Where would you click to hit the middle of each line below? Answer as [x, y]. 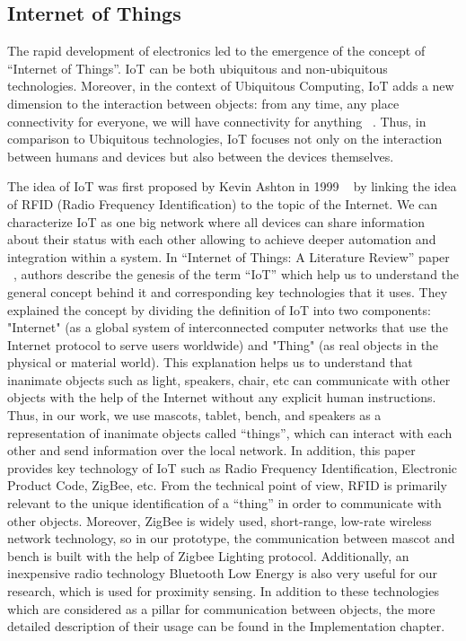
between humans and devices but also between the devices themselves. [201, 156]
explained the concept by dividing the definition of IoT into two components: [219, 309]
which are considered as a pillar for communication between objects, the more [221, 608]
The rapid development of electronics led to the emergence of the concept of [216, 51]
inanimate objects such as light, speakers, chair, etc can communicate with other [229, 379]
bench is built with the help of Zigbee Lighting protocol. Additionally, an [208, 555]
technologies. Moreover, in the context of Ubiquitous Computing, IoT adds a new [231, 86]
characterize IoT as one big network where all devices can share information [216, 221]
